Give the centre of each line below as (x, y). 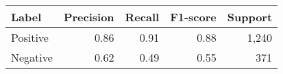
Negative (32, 57)
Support (250, 17)
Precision (89, 17)
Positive (30, 37)
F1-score (193, 17)
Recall (142, 17)
